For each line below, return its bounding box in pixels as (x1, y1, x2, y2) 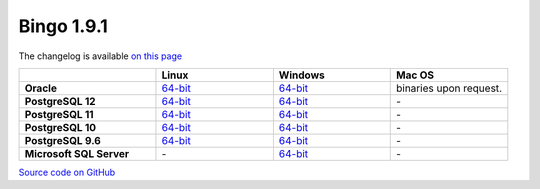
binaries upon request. (395, 81, 503, 95)
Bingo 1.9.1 (18, 15, 109, 37)
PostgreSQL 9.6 (24, 133, 102, 147)
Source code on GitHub (18, 166, 116, 178)
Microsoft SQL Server (24, 146, 130, 160)
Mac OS (395, 68, 435, 82)
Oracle (24, 81, 57, 95)
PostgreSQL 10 (24, 120, 97, 134)
